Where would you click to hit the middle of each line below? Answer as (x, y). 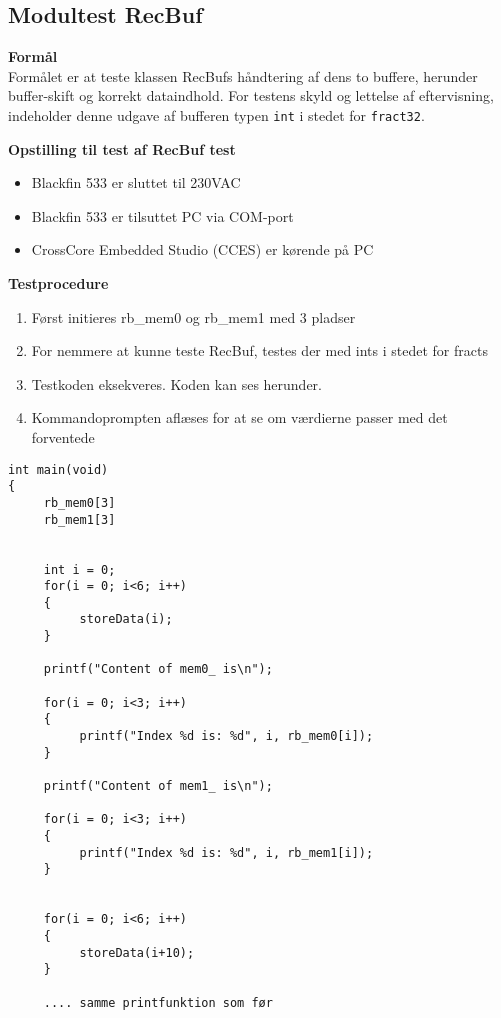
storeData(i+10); (137, 952)
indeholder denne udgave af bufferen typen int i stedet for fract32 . (216, 114)
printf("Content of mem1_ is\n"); (158, 786)
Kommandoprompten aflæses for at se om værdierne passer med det (239, 417)
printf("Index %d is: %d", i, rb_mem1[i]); (226, 852)
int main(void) (58, 469)
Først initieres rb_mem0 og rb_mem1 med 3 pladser (193, 316)
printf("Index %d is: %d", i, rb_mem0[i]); (226, 736)
